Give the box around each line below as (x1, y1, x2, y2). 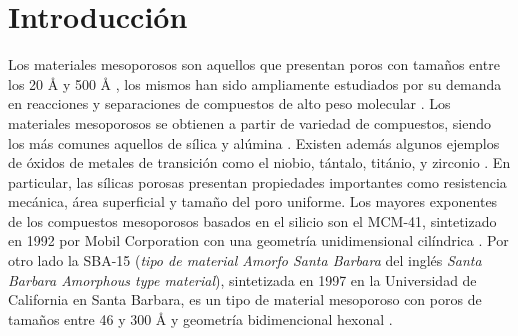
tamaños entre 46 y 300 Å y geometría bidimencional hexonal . (8, 308, 393, 329)
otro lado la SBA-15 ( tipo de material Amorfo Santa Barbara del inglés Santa (8, 250, 482, 271)
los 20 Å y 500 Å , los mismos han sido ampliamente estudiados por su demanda (8, 73, 502, 94)
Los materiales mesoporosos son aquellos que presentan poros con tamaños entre (8, 54, 500, 75)
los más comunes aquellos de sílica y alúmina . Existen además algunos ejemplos (8, 132, 500, 153)
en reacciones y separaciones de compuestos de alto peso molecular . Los (8, 93, 451, 114)
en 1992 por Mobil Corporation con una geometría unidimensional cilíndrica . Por (8, 230, 509, 251)
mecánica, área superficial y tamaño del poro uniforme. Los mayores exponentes (8, 191, 498, 212)
